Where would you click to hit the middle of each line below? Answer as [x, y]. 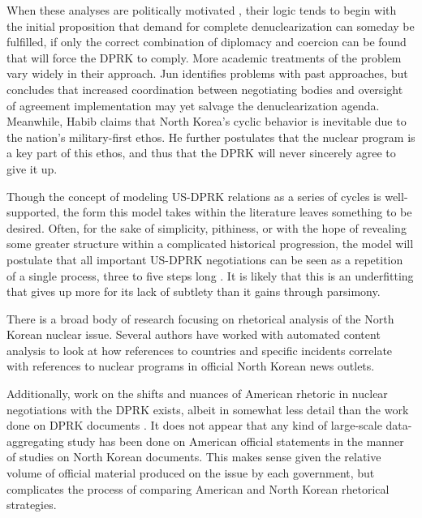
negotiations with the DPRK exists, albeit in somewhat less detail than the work [208, 409]
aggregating [35, 441]
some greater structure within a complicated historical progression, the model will [210, 244]
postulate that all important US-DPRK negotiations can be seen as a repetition [205, 259]
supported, [33, 212]
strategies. [32, 505]
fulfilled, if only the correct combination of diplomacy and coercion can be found [207, 42]
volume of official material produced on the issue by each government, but [191, 473]
